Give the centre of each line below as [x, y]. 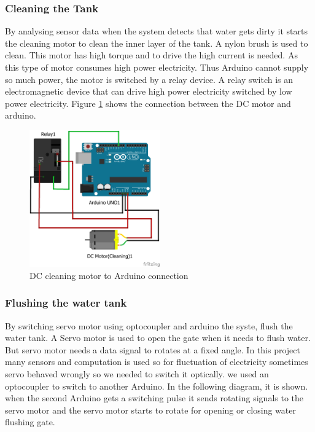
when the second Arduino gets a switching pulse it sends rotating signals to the [154, 398]
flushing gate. [30, 422]
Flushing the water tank [66, 303]
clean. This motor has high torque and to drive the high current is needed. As [151, 55]
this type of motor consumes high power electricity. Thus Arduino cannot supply [157, 67]
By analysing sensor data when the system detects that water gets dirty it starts [156, 31]
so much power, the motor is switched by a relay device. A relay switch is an [149, 79]
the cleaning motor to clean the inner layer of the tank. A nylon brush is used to [157, 43]
